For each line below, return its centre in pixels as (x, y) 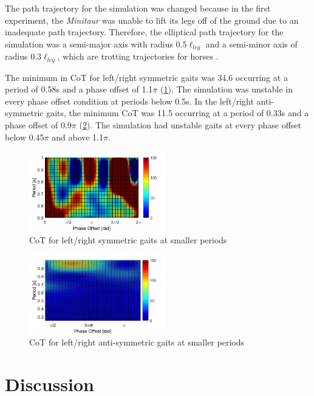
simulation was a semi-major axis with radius (89, 43)
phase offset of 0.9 (38, 125)
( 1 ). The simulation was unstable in (226, 89)
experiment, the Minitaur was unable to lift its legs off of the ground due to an (152, 20)
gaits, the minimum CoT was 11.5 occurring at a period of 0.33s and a (178, 113)
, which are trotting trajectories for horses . (138, 56)
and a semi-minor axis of (251, 43)
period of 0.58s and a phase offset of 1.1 (79, 89)
